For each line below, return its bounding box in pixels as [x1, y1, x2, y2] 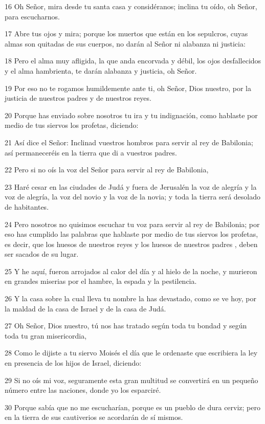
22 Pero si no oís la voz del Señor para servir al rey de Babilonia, [5, 164, 209, 175]
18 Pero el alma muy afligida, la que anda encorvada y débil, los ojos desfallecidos [5, 55, 261, 66]
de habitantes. [5, 201, 49, 212]
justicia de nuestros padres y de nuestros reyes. [5, 93, 151, 103]
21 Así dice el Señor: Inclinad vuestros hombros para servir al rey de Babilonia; [5, 137, 253, 147]
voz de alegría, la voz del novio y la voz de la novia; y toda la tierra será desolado [5, 191, 260, 202]
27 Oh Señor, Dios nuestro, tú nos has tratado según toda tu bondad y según [5, 320, 247, 331]
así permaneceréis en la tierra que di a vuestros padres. [5, 147, 177, 158]
